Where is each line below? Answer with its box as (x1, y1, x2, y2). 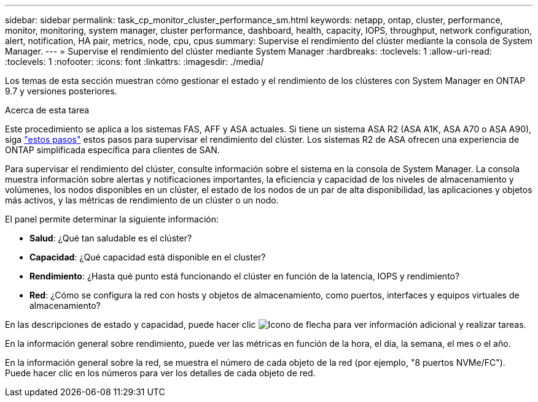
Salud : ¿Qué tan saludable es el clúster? (29, 233, 192, 243)
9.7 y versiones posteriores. (5, 86, 117, 96)
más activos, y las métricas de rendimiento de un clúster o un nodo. (5, 195, 279, 205)
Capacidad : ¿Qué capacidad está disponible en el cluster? (29, 252, 266, 262)
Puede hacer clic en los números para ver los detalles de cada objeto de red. (5, 368, 316, 378)
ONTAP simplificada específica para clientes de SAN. (5, 145, 220, 155)
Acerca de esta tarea (5, 105, 90, 115)
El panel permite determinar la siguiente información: (5, 214, 219, 224)
